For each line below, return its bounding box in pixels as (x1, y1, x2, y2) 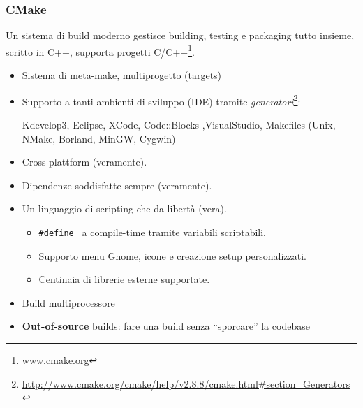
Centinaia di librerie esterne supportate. (38, 272, 210, 286)
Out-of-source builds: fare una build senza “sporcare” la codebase (22, 319, 310, 333)
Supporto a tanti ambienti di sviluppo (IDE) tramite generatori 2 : (22, 92, 301, 108)
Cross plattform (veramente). (22, 154, 147, 169)
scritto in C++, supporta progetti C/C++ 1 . (6, 42, 195, 59)
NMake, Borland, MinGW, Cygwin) (22, 131, 176, 145)
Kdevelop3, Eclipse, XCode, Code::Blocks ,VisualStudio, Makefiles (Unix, (22, 117, 336, 131)
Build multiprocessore (22, 295, 115, 309)
